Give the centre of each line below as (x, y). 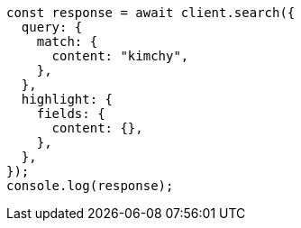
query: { (52, 27)
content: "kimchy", (120, 56)
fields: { (71, 114)
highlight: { (67, 99)
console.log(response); (90, 186)
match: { (67, 41)
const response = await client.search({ (151, 13)
